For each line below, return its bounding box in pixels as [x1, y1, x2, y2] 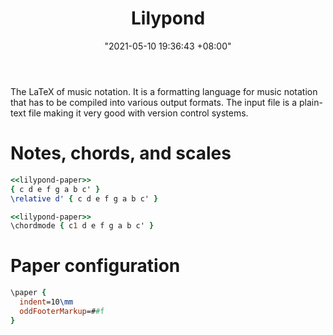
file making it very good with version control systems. [28, 107, 249, 119]
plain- [298, 96, 323, 108]
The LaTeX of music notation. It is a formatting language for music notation [10, 85, 318, 97]
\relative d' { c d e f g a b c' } [10, 193, 159, 204]
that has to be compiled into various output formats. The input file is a [10, 96, 298, 108]
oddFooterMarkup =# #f [19, 306, 105, 316]
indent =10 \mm [19, 297, 74, 307]
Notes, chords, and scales [10, 142, 232, 165]
